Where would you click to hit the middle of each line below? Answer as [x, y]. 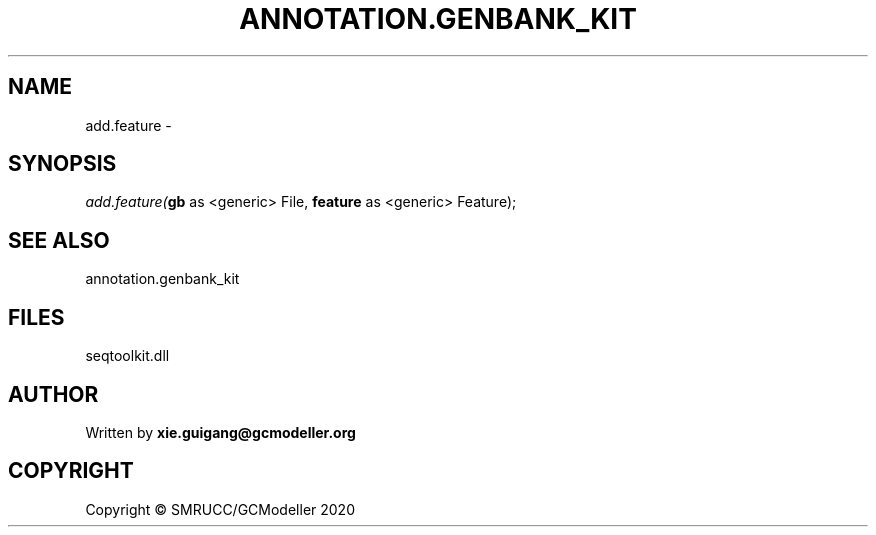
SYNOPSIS [62, 164]
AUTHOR [53, 394]
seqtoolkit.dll [127, 356]
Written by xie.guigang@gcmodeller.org [220, 432]
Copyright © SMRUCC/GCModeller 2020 [220, 509]
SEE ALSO [59, 240]
